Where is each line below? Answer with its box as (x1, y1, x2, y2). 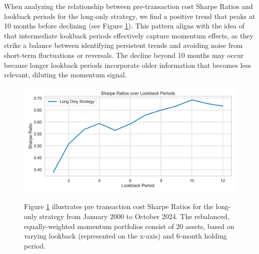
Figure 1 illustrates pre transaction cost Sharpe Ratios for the (24, 201, 213, 212)
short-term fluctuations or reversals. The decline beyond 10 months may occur (4, 49, 244, 60)
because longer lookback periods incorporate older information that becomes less (4, 59, 251, 70)
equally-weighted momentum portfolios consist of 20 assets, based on (24, 221, 234, 231)
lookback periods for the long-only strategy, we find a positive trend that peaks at (4, 10, 255, 21)
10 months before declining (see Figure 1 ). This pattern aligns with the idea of (4, 20, 244, 31)
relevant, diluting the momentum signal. (4, 69, 127, 80)
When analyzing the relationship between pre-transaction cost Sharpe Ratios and (4, 1, 253, 11)
